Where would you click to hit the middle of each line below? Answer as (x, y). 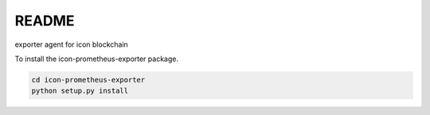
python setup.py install (80, 91)
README (45, 21)
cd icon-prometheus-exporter (88, 80)
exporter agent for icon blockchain (72, 44)
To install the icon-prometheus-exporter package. (97, 59)
